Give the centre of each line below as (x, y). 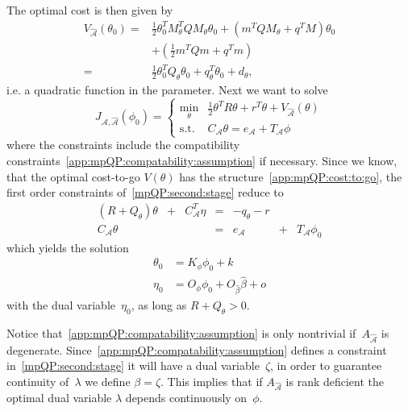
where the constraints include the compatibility (123, 145)
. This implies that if (212, 381)
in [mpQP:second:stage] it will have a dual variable (133, 365)
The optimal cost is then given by (90, 10)
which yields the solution (68, 247)
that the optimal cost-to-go (73, 176)
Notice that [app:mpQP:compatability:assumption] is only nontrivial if (181, 332)
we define (108, 381)
